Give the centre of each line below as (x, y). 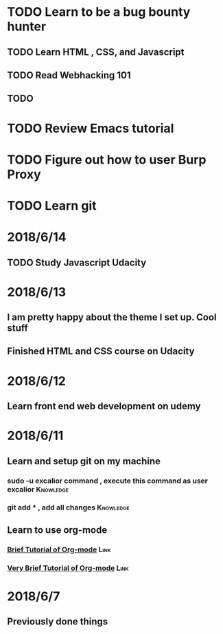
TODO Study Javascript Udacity (77, 262)
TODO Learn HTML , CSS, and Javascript (96, 52)
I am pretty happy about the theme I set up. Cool (112, 317)
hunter (27, 26)
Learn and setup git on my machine (84, 461)
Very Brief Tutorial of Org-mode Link (68, 568)
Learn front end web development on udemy (104, 406)
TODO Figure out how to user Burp (107, 160)
